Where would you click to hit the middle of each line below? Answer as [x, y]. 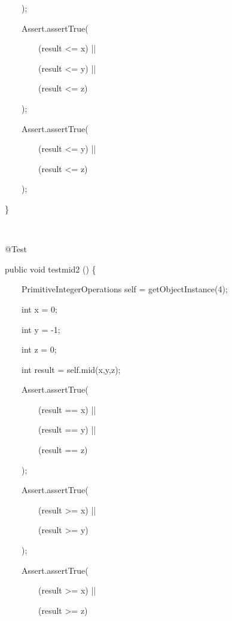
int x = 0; [39, 309]
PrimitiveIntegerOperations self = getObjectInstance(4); [124, 289]
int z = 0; [39, 349]
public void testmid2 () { [50, 269]
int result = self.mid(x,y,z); [71, 369]
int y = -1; [41, 329]
